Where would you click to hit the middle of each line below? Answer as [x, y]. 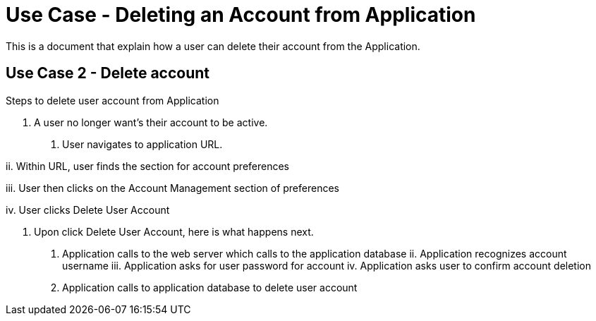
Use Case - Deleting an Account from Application [241, 15]
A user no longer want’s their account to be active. [151, 122]
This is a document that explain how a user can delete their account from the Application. [213, 46]
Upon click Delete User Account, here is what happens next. [174, 231]
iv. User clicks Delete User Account [88, 210]
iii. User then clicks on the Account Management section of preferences [172, 188]
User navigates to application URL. [142, 144]
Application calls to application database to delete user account [210, 287]
